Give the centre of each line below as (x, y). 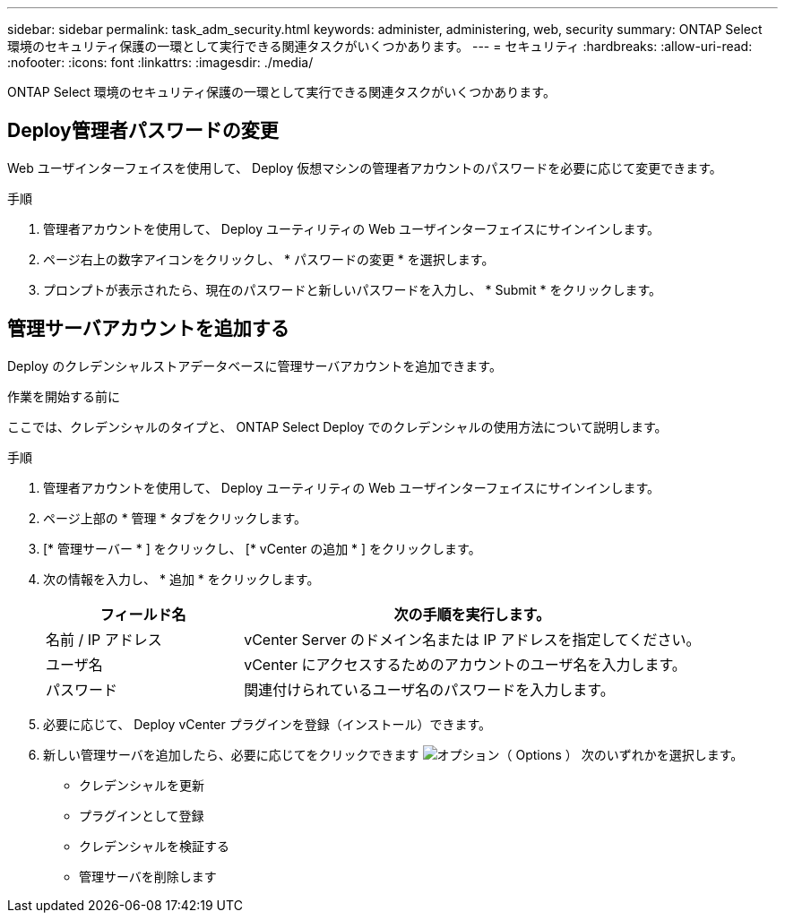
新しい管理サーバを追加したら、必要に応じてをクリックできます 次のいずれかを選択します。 (393, 754)
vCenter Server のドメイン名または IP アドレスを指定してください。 (472, 639)
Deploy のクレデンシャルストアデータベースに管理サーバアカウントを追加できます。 (254, 365)
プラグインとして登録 (142, 815)
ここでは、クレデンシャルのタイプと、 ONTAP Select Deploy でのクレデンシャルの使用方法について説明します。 (337, 426)
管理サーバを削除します (148, 876)
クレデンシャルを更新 (142, 785)
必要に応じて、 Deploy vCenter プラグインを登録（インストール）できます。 (267, 724)
